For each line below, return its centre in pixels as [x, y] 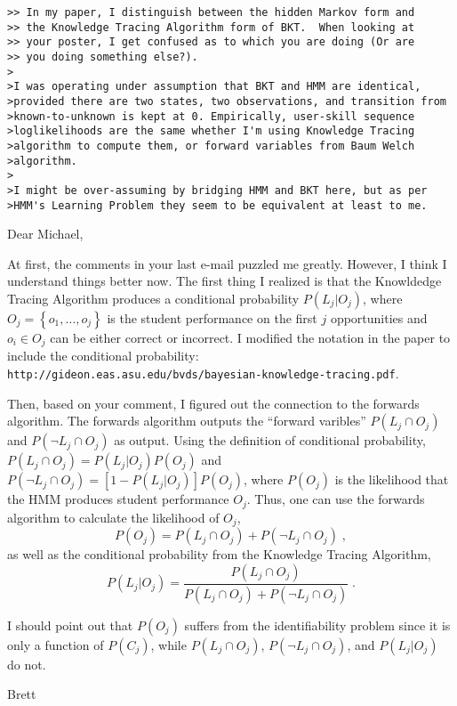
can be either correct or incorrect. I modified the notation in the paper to [250, 337]
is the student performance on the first [212, 317]
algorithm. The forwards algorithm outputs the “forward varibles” [187, 421]
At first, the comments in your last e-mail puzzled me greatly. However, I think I [227, 263]
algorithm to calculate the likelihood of [113, 517]
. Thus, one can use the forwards [336, 499]
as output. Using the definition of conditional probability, [270, 440]
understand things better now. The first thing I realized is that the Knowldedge [224, 281]
